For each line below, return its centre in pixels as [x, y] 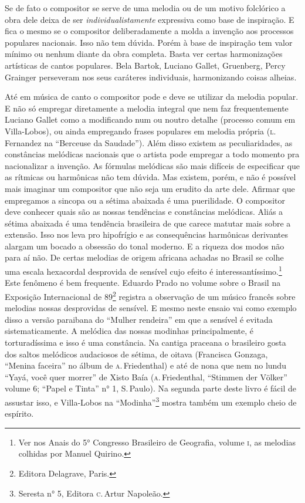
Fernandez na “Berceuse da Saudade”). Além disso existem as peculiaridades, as [149, 142]
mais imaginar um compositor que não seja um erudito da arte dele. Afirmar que [150, 188]
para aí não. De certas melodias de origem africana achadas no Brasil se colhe [144, 257]
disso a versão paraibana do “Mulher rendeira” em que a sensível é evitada [139, 319]
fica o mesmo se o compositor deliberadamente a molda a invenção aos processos [149, 31]
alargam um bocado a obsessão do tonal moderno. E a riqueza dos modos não [145, 246]
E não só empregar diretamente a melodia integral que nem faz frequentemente [147, 108]
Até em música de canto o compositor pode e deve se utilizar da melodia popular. [152, 97]
